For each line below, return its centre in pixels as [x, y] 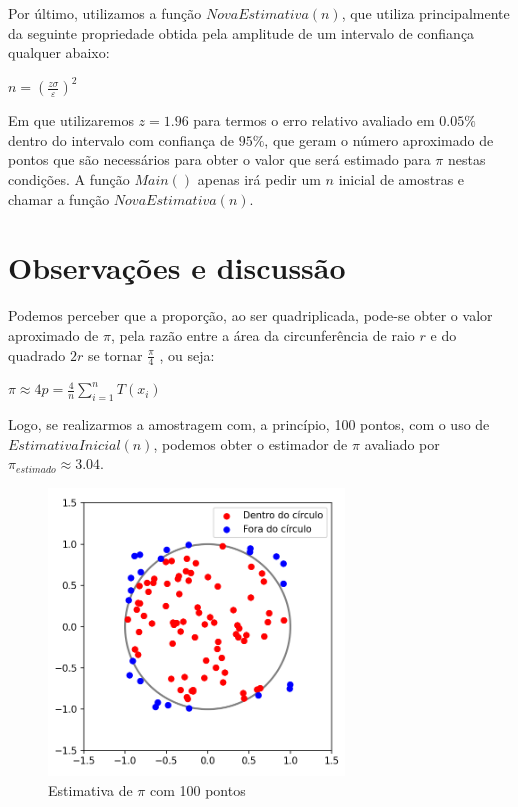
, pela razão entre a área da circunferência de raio [262, 334]
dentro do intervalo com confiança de [121, 139]
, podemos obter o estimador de [250, 443]
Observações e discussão [177, 267]
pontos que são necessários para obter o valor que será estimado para [219, 159]
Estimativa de [90, 789]
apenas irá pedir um [259, 179]
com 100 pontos [197, 789]
